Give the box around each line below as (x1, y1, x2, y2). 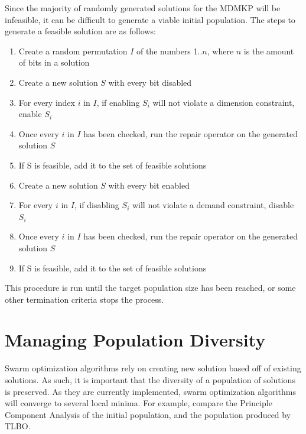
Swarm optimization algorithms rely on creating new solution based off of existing (5, 362, 301, 374)
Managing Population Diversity (5, 328, 266, 352)
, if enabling (96, 96, 140, 108)
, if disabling (74, 199, 119, 211)
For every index (18, 96, 75, 108)
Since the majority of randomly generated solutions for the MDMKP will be (5, 2, 281, 14)
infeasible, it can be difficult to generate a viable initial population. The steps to (5, 13, 295, 25)
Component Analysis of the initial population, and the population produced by (5, 408, 291, 420)
